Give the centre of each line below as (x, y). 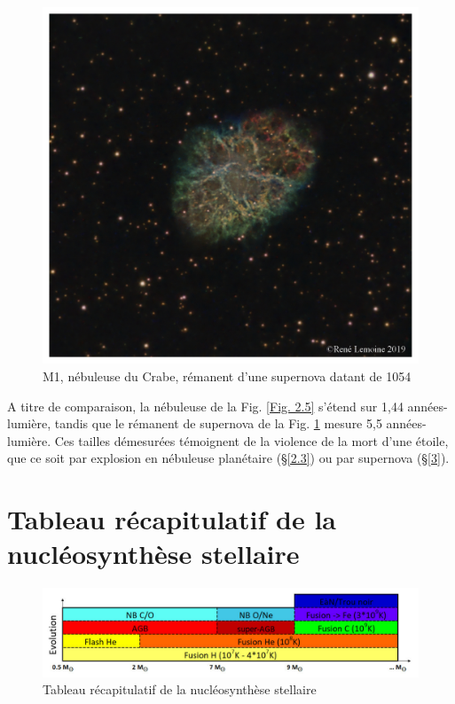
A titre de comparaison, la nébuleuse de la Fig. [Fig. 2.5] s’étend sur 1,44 (205, 406)
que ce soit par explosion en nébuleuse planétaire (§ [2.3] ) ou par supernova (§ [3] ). (228, 458)
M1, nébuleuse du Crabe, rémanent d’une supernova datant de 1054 (227, 376)
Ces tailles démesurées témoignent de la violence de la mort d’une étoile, (251, 440)
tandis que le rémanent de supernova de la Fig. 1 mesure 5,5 (218, 423)
